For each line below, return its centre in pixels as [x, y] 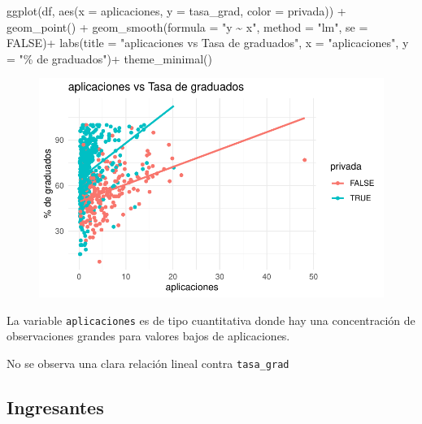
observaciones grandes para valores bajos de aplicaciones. [148, 336]
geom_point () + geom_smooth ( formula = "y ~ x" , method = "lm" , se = [187, 26]
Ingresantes [55, 407]
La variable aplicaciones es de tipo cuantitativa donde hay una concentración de [211, 320]
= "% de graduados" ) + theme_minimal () [109, 58]
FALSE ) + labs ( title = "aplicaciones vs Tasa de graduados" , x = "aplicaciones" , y [208, 43]
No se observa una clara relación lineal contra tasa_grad [148, 363]
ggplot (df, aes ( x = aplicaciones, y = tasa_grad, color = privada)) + [176, 11]
